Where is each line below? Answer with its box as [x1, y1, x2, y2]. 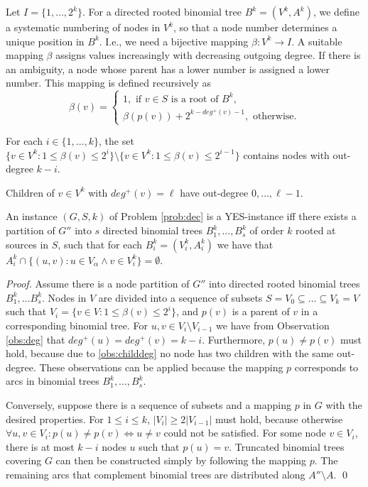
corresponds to [294, 359, 359, 374]
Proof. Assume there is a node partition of [6, 276, 190, 291]
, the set [99, 133, 134, 148]
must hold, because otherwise [215, 411, 343, 426]
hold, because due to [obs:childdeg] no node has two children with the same [6, 346, 334, 361]
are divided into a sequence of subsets [98, 290, 263, 305]
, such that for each [58, 236, 143, 251]
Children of [6, 185, 55, 199]
